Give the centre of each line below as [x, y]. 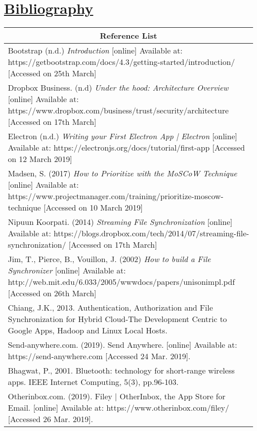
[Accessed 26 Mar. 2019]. [51, 419]
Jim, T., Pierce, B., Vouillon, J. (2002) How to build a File [109, 259]
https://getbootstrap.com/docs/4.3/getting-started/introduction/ [122, 62]
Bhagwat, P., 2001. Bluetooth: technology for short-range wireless [121, 371]
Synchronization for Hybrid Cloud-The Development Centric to [118, 319]
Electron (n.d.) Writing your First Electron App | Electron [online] [123, 136]
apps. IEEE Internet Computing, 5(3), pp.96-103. [93, 382]
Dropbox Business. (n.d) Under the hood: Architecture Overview [118, 88]
